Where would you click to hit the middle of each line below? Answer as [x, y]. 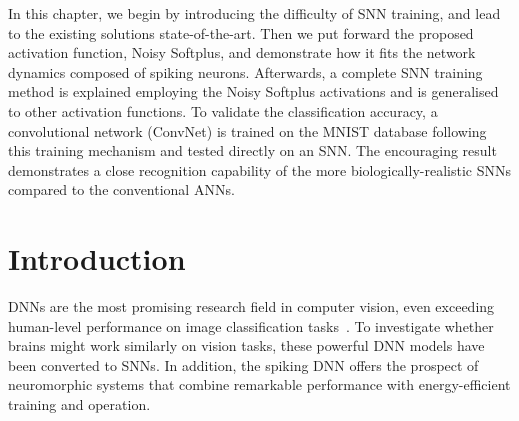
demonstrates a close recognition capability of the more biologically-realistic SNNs [259, 169]
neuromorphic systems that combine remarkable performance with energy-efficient [259, 384]
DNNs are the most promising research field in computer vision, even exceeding [251, 306]
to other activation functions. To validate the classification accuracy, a [223, 110]
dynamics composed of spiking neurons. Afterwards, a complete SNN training [245, 71]
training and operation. [79, 404]
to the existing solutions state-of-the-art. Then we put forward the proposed [241, 32]
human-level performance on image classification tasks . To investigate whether [251, 325]
